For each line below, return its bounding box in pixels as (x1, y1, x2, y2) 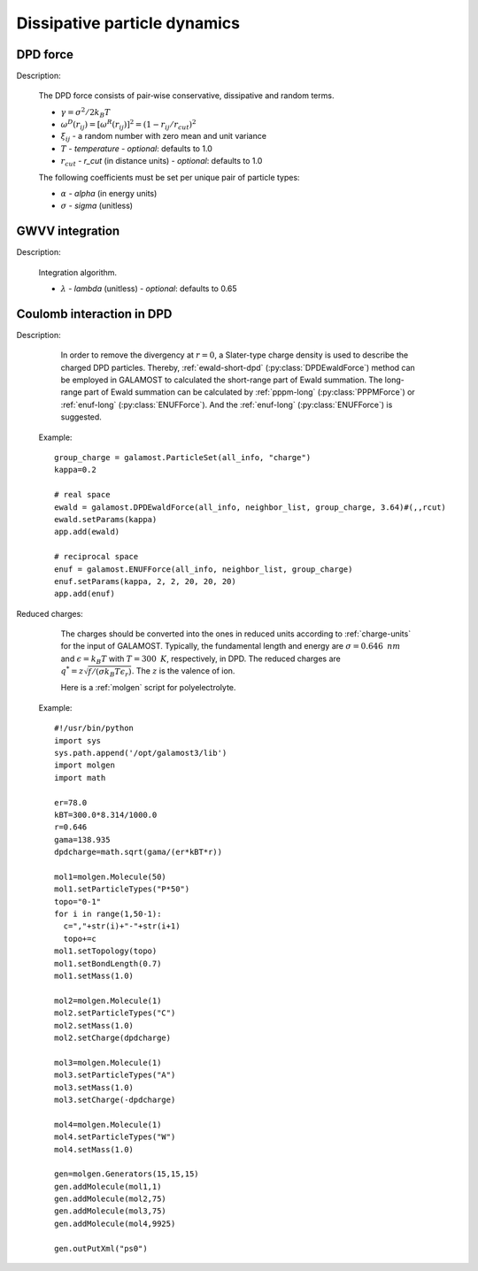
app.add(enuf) (54, 589, 115, 599)
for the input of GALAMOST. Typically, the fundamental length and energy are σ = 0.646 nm (60, 641, 401, 651)
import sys (54, 736, 102, 745)
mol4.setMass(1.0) (54, 1144, 135, 1154)
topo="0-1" (54, 897, 102, 906)
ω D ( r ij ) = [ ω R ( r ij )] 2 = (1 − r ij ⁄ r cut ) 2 (60, 118, 197, 132)
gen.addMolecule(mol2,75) (54, 1194, 167, 1204)
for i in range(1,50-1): (54, 909, 162, 920)
